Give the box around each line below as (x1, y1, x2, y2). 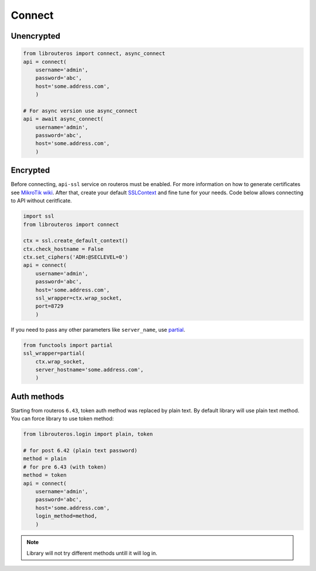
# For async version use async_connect (23, 107, 138, 114)
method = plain (23, 455, 67, 462)
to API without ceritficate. (11, 197, 73, 204)
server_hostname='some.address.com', (35, 366, 144, 373)
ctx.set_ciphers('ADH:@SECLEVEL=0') (23, 254, 129, 260)
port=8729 (35, 303, 64, 309)
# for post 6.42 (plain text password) (23, 447, 138, 453)
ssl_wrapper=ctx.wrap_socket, (35, 295, 122, 301)
